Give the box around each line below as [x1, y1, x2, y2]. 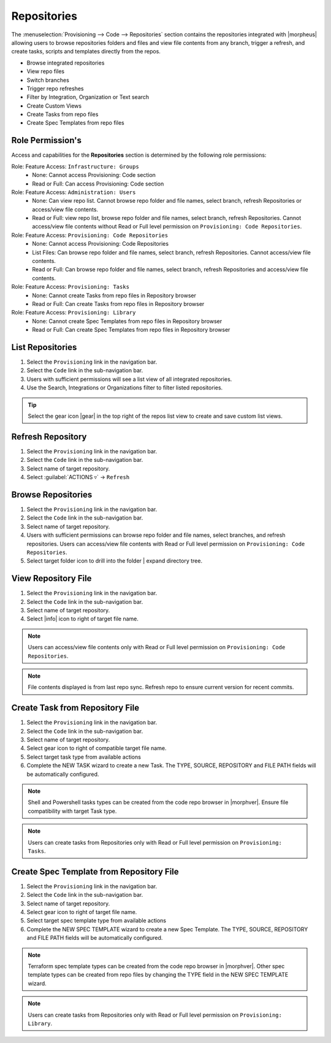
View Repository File [11, 573, 92, 584]
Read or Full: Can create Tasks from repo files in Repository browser [32, 300, 205, 307]
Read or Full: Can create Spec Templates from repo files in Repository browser [32, 326, 230, 334]
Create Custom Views [26, 102, 82, 109]
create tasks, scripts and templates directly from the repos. [11, 48, 161, 55]
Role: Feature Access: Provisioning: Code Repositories [11, 231, 169, 239]
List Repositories [11, 342, 77, 353]
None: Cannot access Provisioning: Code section [32, 171, 156, 179]
